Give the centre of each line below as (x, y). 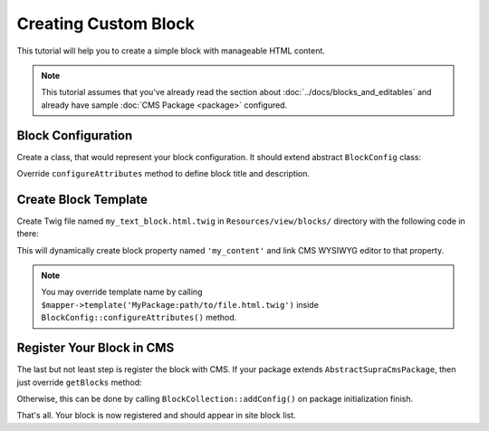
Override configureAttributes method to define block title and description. (163, 174)
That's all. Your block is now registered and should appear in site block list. (156, 416)
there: (28, 234)
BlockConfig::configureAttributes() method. (139, 318)
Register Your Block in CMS (96, 348)
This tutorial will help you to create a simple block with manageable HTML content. (171, 51)
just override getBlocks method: (79, 382)
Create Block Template (82, 199)
